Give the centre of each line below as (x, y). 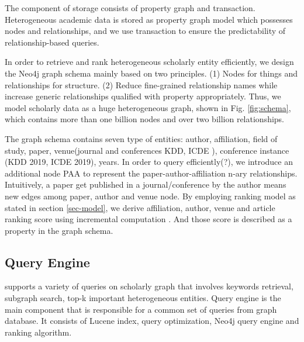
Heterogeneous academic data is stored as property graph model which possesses (149, 19)
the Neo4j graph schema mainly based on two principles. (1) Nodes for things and (151, 73)
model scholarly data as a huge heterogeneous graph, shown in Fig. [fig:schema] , (148, 107)
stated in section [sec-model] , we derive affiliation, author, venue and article (140, 207)
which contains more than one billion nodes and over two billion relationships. (145, 119)
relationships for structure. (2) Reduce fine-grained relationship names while (141, 84)
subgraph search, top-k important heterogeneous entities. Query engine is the (143, 298)
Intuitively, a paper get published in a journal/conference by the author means (146, 184)
